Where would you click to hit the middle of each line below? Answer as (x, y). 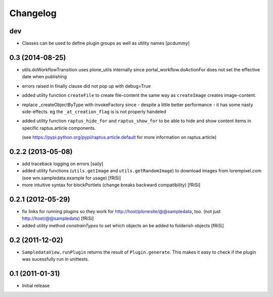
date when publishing (44, 77)
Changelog (33, 13)
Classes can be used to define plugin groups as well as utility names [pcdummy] (106, 43)
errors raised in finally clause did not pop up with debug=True (86, 86)
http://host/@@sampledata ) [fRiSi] (58, 218)
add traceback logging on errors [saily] (63, 164)
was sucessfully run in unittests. (56, 259)
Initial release (36, 286)
